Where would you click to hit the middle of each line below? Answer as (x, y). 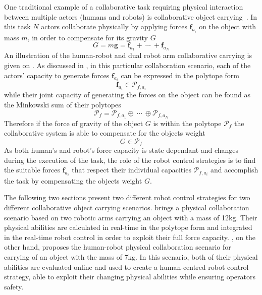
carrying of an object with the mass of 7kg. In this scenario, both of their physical (131, 256)
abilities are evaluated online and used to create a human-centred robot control (126, 267)
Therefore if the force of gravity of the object (74, 123)
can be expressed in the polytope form (180, 75)
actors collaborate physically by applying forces (114, 26)
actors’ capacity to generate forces (57, 75)
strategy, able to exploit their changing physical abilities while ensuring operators (130, 277)
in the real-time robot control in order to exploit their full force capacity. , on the (130, 237)
